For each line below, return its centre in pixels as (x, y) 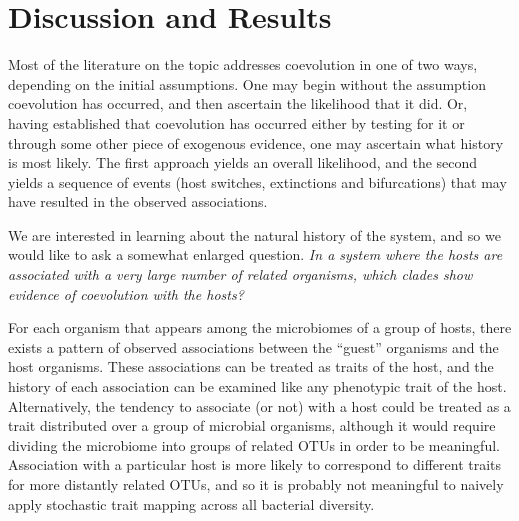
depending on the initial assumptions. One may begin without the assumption (247, 83)
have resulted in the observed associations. (138, 201)
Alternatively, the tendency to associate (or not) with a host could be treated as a (259, 405)
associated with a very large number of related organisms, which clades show (240, 274)
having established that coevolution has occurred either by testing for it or (236, 122)
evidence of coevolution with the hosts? (126, 293)
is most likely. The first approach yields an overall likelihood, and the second (243, 162)
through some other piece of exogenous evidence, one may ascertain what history (256, 142)
